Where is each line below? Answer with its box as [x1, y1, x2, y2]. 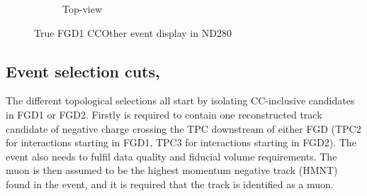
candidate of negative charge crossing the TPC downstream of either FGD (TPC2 [6, 121, 361, 136]
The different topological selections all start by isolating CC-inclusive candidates [6, 93, 355, 108]
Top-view [62, 1, 102, 16]
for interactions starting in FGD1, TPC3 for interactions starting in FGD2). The [6, 135, 356, 150]
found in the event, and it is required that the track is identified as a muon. [6, 176, 334, 191]
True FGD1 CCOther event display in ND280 [34, 25, 232, 40]
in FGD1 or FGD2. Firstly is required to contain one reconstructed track [6, 107, 322, 121]
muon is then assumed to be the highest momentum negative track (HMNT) [6, 163, 338, 178]
